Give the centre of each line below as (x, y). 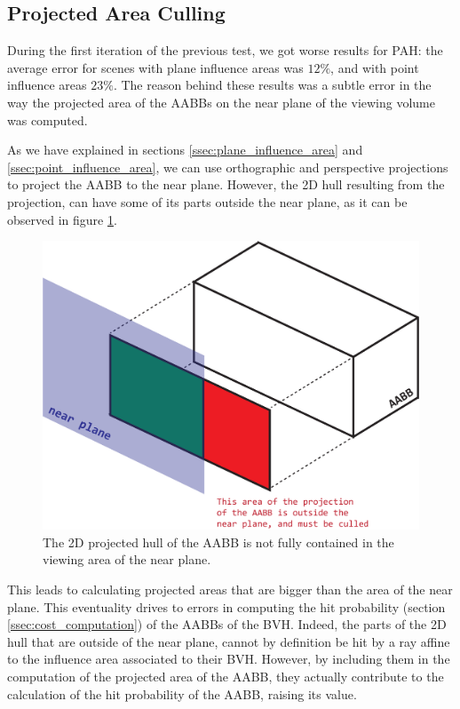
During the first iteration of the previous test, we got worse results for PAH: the (225, 50)
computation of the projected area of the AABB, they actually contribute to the (226, 676)
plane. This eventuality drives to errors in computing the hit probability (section (226, 606)
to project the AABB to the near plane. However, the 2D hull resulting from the (226, 184)
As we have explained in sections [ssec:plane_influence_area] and (185, 150)
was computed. (48, 119)
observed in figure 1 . (62, 219)
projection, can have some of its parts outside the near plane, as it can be (207, 201)
